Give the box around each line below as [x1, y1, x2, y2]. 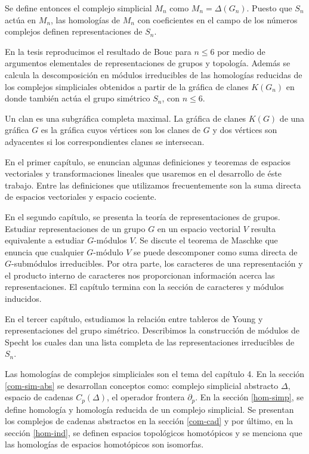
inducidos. [5, 292, 42, 305]
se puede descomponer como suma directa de [134, 245, 298, 258]
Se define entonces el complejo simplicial [5, 2, 152, 14]
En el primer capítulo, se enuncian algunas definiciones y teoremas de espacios [5, 155, 291, 168]
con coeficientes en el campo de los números [137, 13, 298, 26]
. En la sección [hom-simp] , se [195, 391, 304, 403]
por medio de [217, 45, 265, 57]
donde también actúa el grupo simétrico [5, 92, 150, 104]
